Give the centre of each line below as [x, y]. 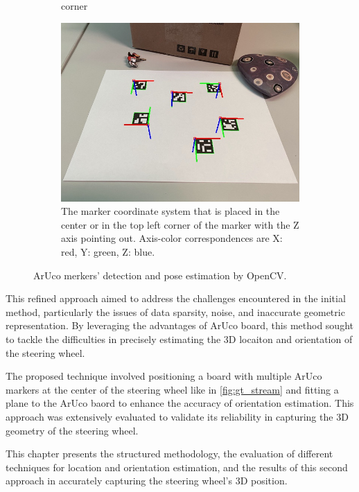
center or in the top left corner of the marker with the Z [180, 224]
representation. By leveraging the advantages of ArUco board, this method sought [179, 325]
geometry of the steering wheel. [72, 430]
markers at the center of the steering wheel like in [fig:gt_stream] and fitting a [172, 389]
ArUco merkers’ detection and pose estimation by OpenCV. [160, 275]
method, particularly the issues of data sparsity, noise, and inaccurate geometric [175, 311]
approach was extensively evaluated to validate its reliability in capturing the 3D [177, 416]
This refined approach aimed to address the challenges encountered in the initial [176, 298]
